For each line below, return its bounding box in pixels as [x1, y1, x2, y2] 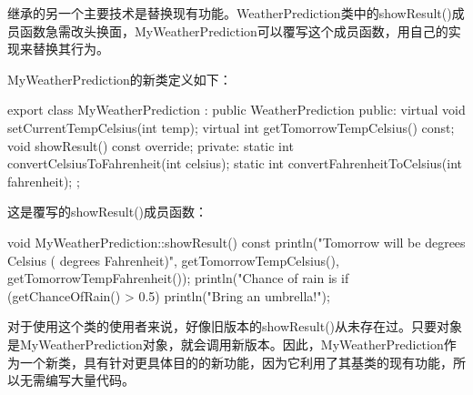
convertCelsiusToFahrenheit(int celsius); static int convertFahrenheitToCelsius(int [7, 154, 463, 173]
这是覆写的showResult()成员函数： [7, 202, 208, 221]
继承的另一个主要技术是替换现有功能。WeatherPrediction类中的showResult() [7, 4, 452, 22]
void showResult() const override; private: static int [7, 136, 294, 155]
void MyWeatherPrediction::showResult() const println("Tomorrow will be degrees [7, 232, 466, 251]
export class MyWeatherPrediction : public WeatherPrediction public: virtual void [7, 100, 466, 119]
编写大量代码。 [45, 370, 135, 390]
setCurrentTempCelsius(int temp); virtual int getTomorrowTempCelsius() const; [7, 117, 455, 137]
